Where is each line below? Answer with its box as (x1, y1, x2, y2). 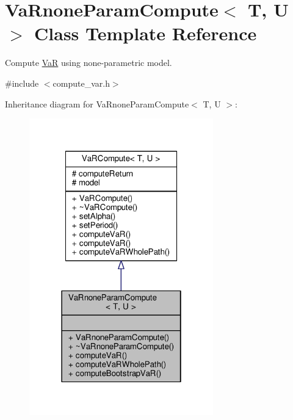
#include (5, 76, 39, 89)
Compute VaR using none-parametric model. (5, 56, 172, 69)
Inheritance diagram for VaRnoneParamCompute (5, 97, 189, 110)
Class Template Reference (34, 21, 257, 46)
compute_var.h (52, 76, 110, 89)
